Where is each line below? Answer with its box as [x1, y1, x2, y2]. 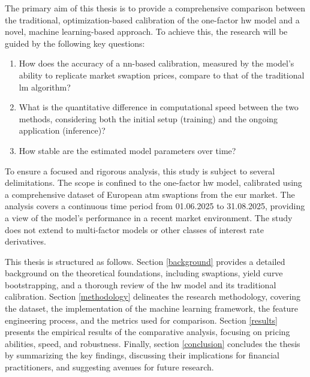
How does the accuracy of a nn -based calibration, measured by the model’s [19, 57, 294, 70]
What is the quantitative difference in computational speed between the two [19, 101, 299, 113]
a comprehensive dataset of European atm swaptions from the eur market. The [5, 188, 295, 200]
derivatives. [5, 235, 46, 248]
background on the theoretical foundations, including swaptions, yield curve [5, 267, 283, 279]
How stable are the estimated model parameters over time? [19, 144, 236, 156]
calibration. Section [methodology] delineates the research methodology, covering [5, 290, 301, 303]
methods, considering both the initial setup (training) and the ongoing [19, 112, 278, 125]
